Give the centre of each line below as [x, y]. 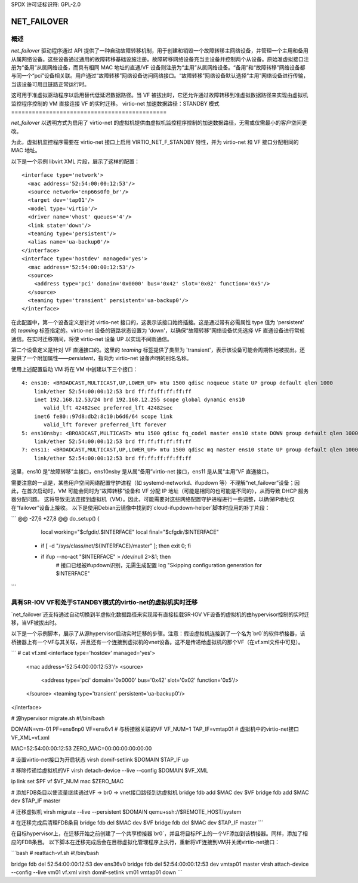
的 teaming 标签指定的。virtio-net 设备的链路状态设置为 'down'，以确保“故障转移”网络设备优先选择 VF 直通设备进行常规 [158, 331]
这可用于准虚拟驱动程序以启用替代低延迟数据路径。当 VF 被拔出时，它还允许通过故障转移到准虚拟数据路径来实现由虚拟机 [160, 95]
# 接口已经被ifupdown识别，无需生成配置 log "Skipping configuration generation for [159, 565]
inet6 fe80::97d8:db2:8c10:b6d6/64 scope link [103, 416]
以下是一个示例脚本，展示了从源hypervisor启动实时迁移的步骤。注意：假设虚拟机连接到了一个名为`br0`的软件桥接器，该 [158, 633]
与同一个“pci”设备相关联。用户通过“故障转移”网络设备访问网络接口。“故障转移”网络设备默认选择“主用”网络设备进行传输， [160, 76]
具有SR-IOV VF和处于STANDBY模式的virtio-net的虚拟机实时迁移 [104, 602]
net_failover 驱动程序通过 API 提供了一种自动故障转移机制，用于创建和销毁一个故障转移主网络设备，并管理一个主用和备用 [160, 51]
